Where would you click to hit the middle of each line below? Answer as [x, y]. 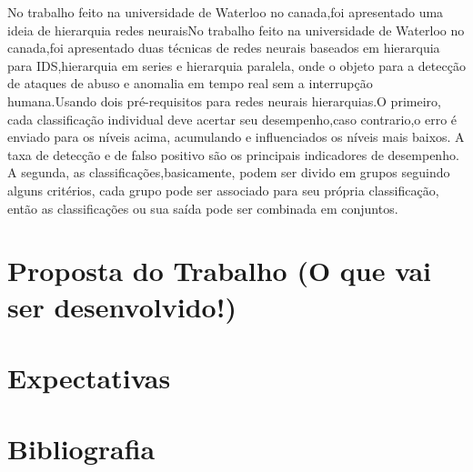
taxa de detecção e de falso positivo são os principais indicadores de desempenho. [233, 154]
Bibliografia [81, 449]
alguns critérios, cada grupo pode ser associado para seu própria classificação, [223, 190]
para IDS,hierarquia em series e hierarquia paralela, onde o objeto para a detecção [236, 65]
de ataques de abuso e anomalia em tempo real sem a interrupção [190, 83]
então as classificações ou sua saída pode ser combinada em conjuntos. [203, 208]
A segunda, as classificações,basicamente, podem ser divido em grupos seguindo [229, 172]
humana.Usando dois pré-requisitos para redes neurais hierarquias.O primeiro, [224, 100]
